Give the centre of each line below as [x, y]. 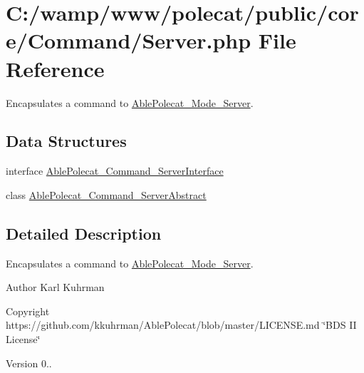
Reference [55, 68]
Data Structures [66, 141]
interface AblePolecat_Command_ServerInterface [115, 171]
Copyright [28, 311]
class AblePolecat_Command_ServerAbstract [106, 194]
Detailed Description [84, 233]
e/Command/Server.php [129, 40]
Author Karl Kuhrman [55, 287]
